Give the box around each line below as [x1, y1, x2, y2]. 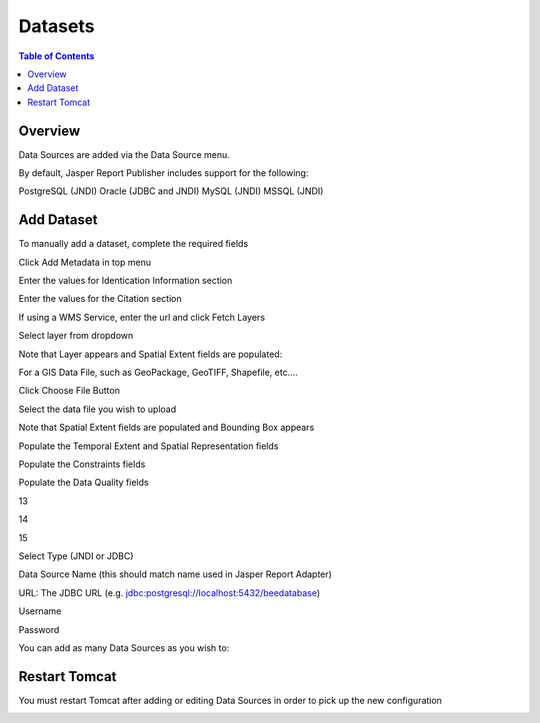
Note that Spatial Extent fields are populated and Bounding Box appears [18, 421, 315, 434]
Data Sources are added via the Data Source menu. [18, 148, 230, 160]
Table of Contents [18, 50, 95, 62]
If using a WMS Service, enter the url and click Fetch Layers [18, 311, 265, 323]
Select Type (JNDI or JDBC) [18, 550, 134, 562]
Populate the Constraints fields [18, 458, 146, 470]
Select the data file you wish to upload [18, 403, 177, 415]
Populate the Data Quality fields [18, 476, 149, 489]
